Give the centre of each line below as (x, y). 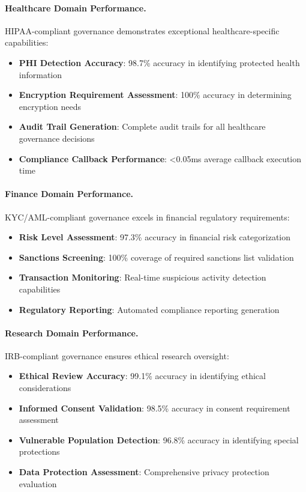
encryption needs (50, 106)
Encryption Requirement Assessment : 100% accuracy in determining (155, 95)
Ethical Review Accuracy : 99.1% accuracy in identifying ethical (142, 376)
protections (39, 451)
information (40, 74)
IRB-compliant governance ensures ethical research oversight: (117, 355)
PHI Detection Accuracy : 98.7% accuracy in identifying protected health (159, 62)
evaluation (38, 483)
